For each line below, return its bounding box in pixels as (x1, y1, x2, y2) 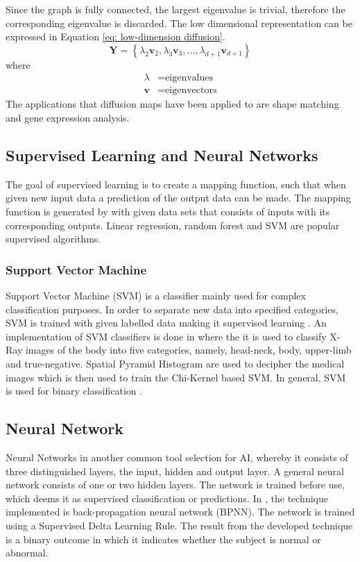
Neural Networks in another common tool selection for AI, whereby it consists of (6, 449, 348, 464)
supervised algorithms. (6, 231, 101, 246)
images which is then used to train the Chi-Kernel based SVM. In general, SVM (6, 370, 346, 384)
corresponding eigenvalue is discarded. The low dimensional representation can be (6, 15, 352, 30)
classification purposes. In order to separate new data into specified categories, (6, 301, 338, 316)
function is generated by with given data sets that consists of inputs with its (6, 204, 330, 219)
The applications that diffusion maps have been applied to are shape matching (6, 97, 339, 111)
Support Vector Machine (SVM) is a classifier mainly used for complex (6, 288, 306, 303)
